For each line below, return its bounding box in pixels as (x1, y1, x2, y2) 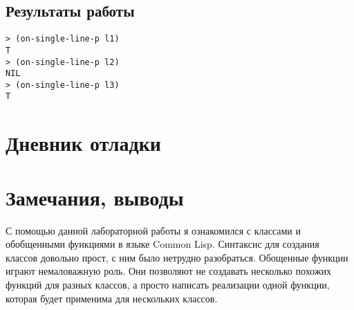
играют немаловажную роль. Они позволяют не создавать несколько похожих (6, 264, 331, 278)
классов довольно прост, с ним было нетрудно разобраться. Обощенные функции (6, 250, 348, 264)
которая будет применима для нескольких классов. (6, 291, 218, 305)
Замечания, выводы (6, 183, 184, 211)
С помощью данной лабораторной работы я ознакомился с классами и (6, 223, 301, 237)
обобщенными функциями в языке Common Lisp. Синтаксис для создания (6, 237, 319, 251)
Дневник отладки (6, 129, 161, 157)
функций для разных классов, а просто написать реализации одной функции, (6, 277, 330, 292)
